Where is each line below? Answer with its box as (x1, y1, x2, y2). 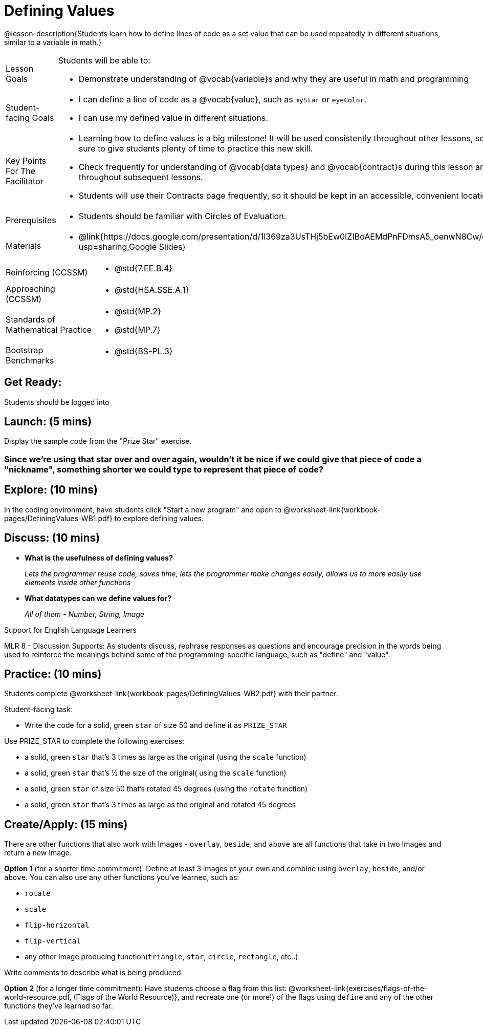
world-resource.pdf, (4, 993, 72, 1002)
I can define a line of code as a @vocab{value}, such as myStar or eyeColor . (78, 94, 366, 104)
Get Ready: (4, 376, 62, 389)
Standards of (6, 314, 55, 325)
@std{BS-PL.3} (114, 346, 173, 356)
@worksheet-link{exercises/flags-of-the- (288, 984, 428, 993)
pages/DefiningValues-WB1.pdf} (4, 513, 113, 523)
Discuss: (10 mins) (4, 531, 100, 545)
